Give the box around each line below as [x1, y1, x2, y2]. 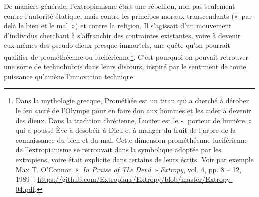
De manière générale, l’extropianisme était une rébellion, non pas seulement [4, 1, 235, 11]
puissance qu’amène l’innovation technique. [4, 71, 135, 81]
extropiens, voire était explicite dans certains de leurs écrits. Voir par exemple [15, 154, 254, 164]
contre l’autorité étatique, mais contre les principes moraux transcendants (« [4, 10, 238, 21]
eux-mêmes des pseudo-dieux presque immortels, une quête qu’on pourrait [4, 40, 230, 50]
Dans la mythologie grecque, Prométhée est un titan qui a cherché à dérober [15, 95, 249, 106]
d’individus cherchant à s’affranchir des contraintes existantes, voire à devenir [4, 30, 241, 40]
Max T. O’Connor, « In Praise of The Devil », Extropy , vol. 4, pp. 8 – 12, [15, 164, 242, 174]
